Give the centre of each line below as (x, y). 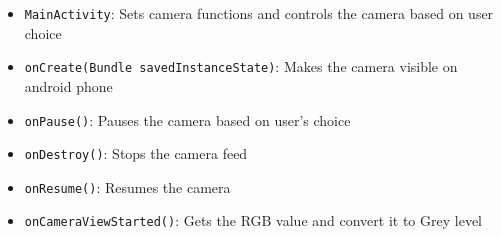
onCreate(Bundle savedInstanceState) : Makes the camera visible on (241, 66)
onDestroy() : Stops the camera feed (136, 153)
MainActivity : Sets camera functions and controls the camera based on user (259, 13)
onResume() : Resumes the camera (127, 186)
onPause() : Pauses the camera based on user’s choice (187, 119)
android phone (68, 85)
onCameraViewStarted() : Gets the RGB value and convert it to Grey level (253, 220)
